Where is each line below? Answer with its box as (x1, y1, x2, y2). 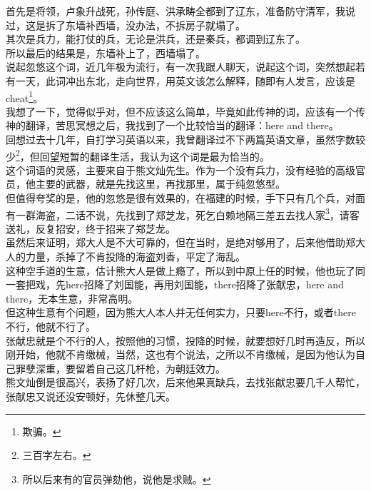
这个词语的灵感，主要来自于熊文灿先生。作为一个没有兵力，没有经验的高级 (6, 162, 355, 177)
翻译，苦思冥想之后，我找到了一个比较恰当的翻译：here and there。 (25, 118, 339, 133)
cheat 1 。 (6, 88, 44, 105)
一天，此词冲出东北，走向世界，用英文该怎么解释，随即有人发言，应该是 (15, 73, 355, 88)
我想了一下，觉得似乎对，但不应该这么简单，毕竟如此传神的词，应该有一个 (6, 103, 355, 118)
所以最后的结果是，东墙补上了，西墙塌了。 (6, 45, 205, 60)
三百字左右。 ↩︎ (22, 447, 91, 462)
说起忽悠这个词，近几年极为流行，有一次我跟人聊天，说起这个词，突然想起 (6, 59, 355, 74)
